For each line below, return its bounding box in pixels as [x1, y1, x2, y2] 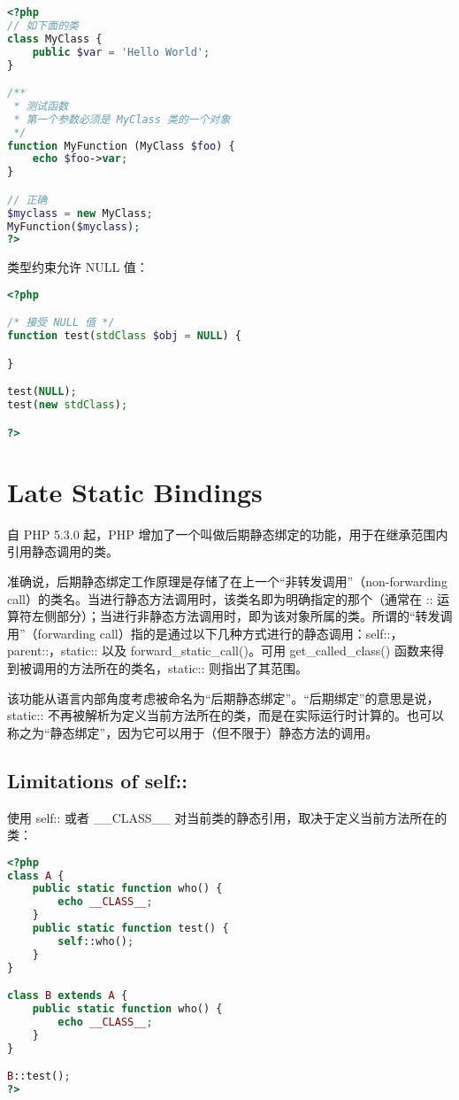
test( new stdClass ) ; [7, 399, 128, 412]
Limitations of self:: [7, 766, 187, 794]
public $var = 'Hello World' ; [32, 45, 210, 58]
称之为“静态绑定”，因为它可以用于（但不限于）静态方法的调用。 [7, 723, 379, 741]
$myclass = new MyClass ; [7, 206, 153, 220]
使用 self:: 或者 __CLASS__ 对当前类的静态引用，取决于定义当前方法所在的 [7, 808, 448, 826]
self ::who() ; [57, 934, 134, 948]
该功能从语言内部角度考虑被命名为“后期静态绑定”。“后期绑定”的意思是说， [7, 688, 440, 707]
